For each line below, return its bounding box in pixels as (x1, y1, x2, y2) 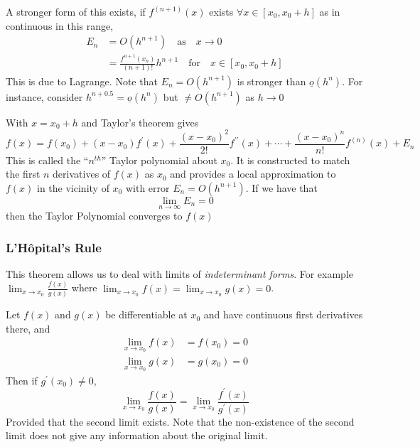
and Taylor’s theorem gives (81, 114, 199, 129)
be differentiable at (105, 307, 188, 322)
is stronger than (237, 73, 306, 88)
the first (6, 166, 41, 181)
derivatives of (53, 166, 111, 181)
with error (125, 180, 170, 195)
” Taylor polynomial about (101, 152, 217, 167)
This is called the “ (6, 152, 89, 167)
